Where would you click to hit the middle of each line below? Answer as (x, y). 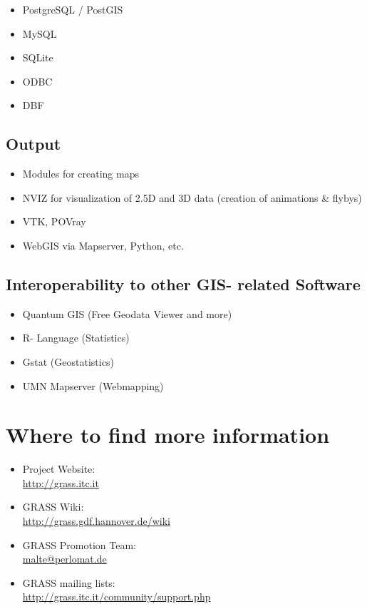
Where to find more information (168, 435)
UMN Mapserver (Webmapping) (93, 385)
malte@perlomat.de (64, 559)
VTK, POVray (54, 221)
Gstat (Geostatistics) (68, 361)
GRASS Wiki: (53, 507)
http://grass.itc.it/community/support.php (117, 597)
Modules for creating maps (81, 174)
